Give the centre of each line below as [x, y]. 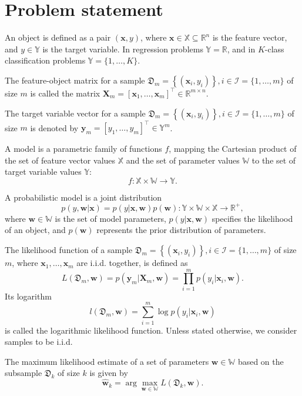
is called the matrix [65, 93]
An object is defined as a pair [58, 37]
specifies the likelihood [252, 218]
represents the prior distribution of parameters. [181, 230]
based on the [261, 361]
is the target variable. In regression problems [123, 49]
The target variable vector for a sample [75, 113]
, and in [241, 49]
